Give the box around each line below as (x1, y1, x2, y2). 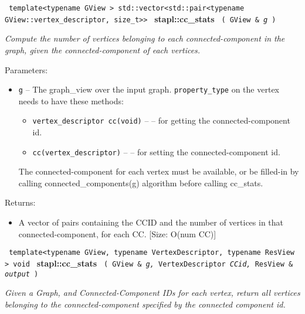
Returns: (5, 196, 36, 209)
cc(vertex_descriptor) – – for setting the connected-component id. (32, 145, 280, 158)
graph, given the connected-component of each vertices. (5, 43, 201, 56)
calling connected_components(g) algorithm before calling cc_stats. (18, 176, 263, 189)
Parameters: (5, 63, 48, 76)
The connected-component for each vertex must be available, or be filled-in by (18, 165, 299, 178)
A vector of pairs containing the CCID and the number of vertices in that (18, 216, 284, 228)
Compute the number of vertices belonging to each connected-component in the (5, 32, 285, 45)
